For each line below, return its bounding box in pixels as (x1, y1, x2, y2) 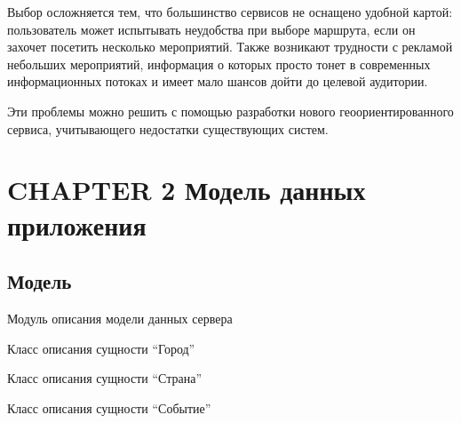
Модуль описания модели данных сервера (7, 308, 233, 327)
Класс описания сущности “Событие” (7, 398, 211, 417)
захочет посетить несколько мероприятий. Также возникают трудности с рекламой (7, 37, 453, 56)
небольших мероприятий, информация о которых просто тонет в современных (7, 54, 431, 73)
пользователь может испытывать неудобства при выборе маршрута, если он (7, 20, 416, 38)
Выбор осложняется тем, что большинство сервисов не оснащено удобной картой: (7, 3, 453, 20)
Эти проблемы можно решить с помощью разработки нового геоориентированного (7, 101, 454, 120)
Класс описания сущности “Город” (7, 339, 195, 357)
